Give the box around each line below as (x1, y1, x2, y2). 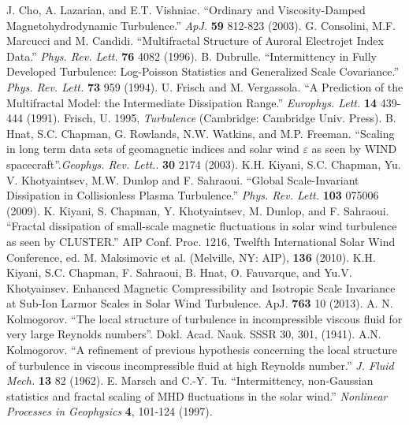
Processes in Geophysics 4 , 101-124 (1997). (6, 403, 213, 419)
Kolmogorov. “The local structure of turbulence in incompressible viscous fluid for (6, 310, 403, 326)
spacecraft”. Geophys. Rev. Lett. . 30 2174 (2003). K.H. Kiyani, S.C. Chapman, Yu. (6, 155, 401, 172)
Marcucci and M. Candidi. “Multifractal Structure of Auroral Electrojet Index (6, 32, 384, 49)
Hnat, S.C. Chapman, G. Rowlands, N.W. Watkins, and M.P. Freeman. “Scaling (6, 125, 395, 141)
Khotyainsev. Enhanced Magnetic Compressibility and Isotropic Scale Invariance (6, 279, 396, 296)
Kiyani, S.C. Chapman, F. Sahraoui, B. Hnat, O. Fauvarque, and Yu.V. (6, 264, 352, 281)
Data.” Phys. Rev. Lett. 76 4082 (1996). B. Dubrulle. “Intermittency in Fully (6, 47, 377, 64)
